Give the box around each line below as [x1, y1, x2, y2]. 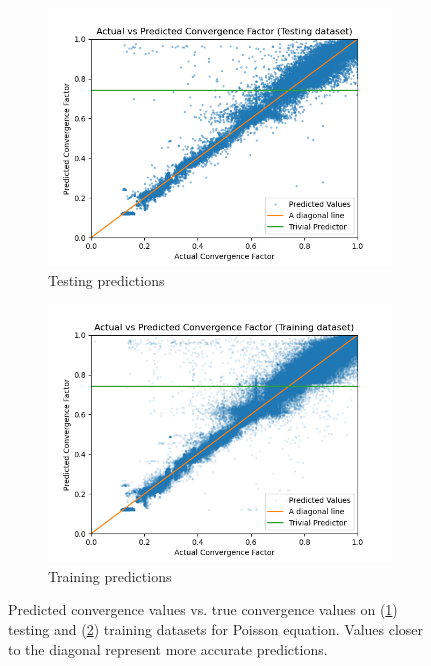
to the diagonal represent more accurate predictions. [8, 638, 328, 659]
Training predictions [48, 565, 172, 586]
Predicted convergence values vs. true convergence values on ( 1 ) [8, 599, 398, 620]
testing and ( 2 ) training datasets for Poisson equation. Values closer [8, 618, 424, 639]
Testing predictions [48, 269, 165, 290]
